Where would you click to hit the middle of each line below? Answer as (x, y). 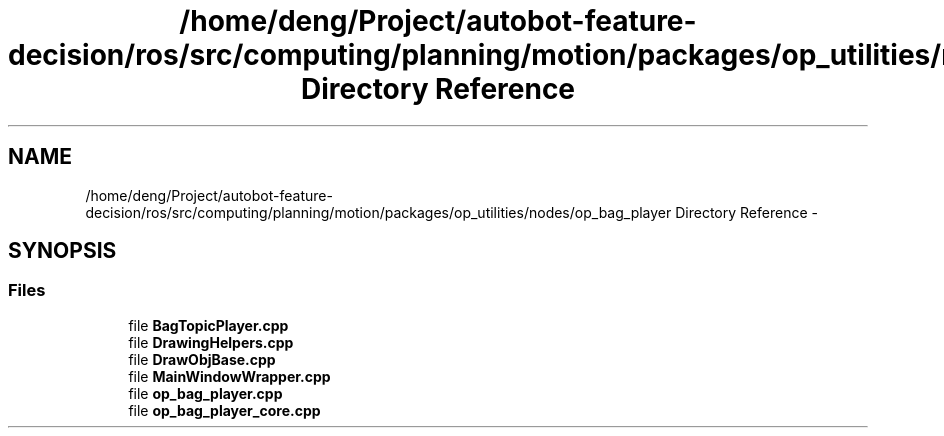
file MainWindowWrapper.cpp (229, 376)
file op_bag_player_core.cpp (224, 410)
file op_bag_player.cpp (205, 393)
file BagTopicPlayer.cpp (208, 325)
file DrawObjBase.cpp (202, 359)
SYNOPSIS (62, 251)
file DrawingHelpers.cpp (211, 342)
